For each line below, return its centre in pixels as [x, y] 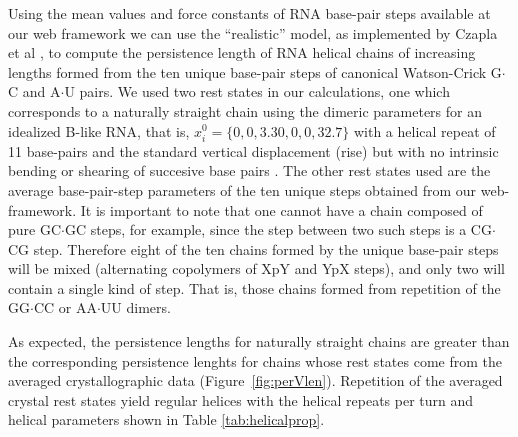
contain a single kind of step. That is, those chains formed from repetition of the [254, 287]
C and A [34, 91]
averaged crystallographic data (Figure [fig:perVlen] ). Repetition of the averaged [255, 380]
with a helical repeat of [424, 130]
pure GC [35, 229]
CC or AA [65, 307]
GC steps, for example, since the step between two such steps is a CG [278, 229]
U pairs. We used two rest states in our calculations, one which [257, 91]
